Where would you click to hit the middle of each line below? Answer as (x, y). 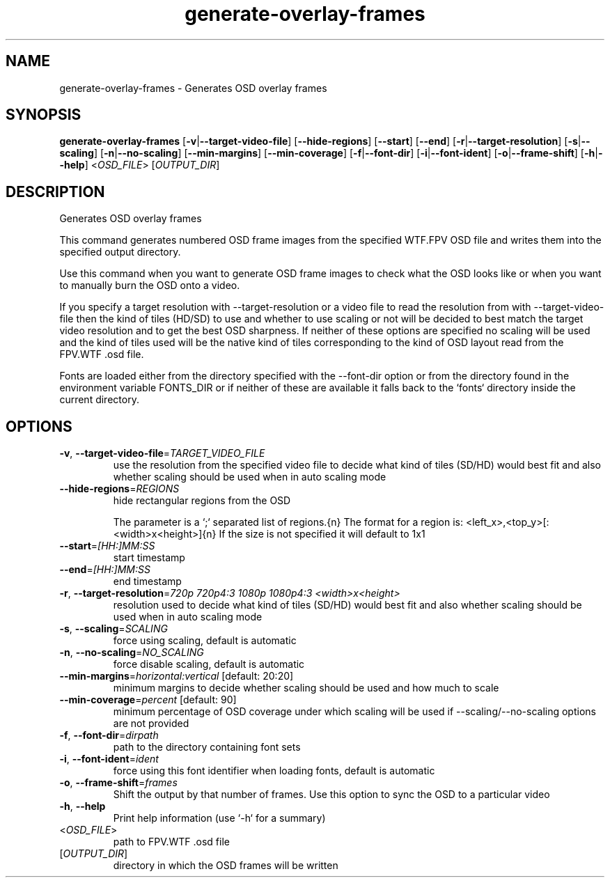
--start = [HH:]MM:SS (107, 546)
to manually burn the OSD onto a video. (150, 286)
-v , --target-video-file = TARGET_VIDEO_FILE (162, 453)
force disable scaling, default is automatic (209, 664)
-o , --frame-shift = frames (118, 783)
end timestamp (147, 581)
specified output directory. (120, 252)
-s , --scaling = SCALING (114, 629)
